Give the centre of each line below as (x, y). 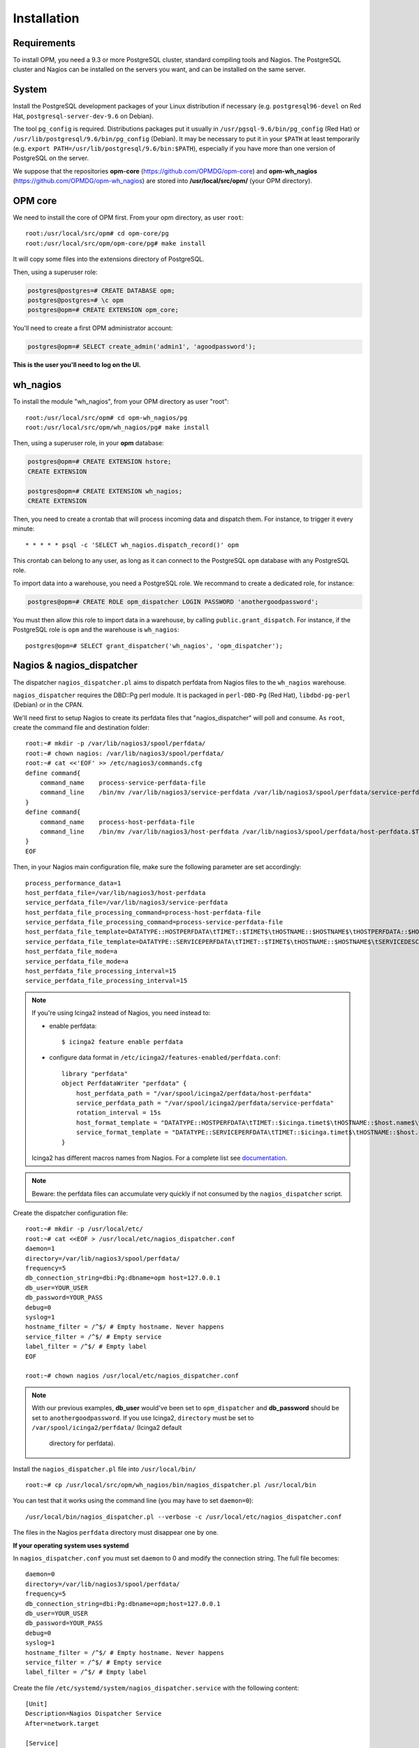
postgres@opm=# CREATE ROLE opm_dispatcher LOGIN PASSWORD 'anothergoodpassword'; (173, 602)
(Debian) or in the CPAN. (48, 705)
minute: (24, 529)
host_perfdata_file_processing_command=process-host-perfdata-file (143, 912)
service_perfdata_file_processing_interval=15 (106, 981)
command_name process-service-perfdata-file (123, 783)
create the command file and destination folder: (81, 728)
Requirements (44, 43)
